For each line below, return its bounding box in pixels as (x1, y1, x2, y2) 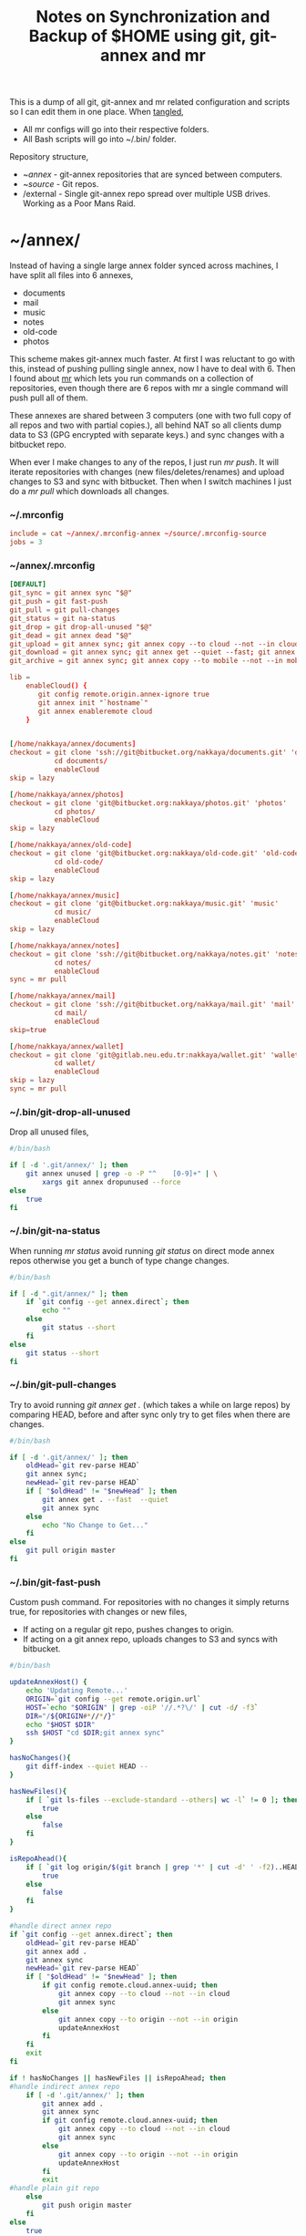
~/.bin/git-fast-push (9, 1576, 101, 1589)
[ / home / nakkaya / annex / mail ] (9, 991, 117, 1000)
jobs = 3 (9, 538, 43, 547)
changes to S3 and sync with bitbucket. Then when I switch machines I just (9, 476, 292, 487)
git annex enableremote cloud (37, 707, 153, 716)
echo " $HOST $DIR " (25, 1720, 96, 1729)
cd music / (54, 907, 92, 917)
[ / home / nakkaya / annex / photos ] (9, 790, 125, 799)
